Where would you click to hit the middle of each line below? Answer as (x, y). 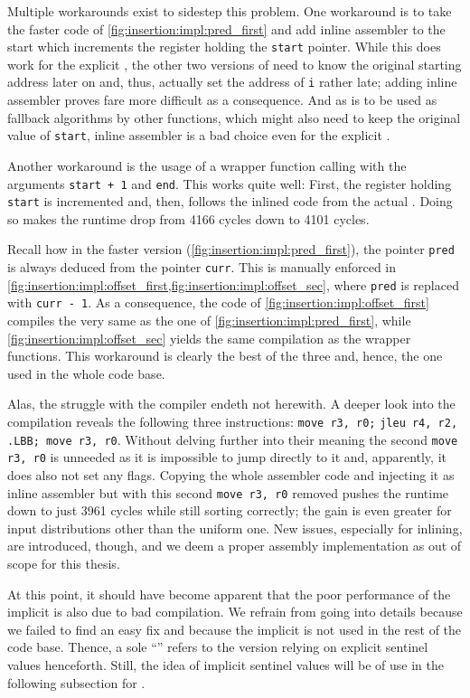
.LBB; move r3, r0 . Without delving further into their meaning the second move (233, 439)
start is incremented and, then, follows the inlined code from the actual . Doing (230, 201)
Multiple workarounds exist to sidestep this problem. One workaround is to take (230, 11)
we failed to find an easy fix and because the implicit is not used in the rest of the (235, 629)
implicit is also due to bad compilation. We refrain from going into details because (235, 612)
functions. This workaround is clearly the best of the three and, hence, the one (225, 356)
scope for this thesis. (64, 564)
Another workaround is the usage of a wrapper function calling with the (207, 165)
